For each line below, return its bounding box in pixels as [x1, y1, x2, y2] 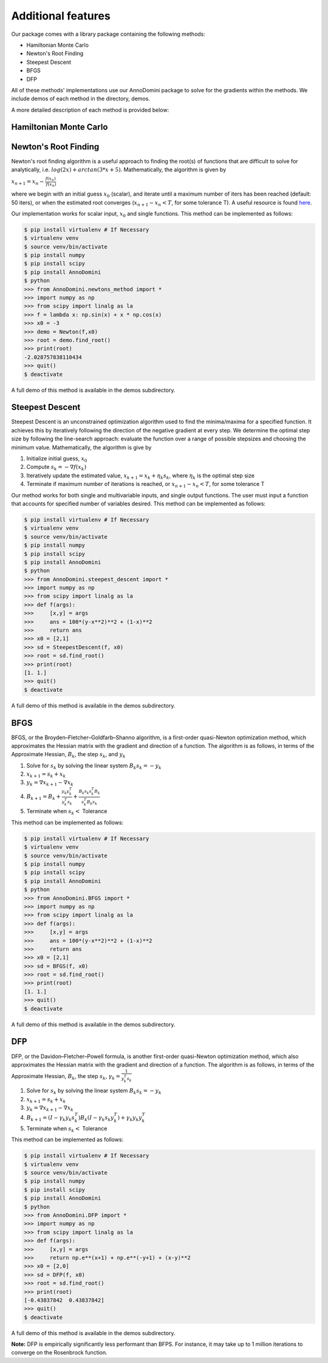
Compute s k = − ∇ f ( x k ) [26, 463, 87, 472]
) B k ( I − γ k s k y [78, 1115, 115, 1122]
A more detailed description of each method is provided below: [11, 106, 169, 114]
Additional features [11, 9, 111, 22]
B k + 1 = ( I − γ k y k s [26, 1115, 75, 1122]
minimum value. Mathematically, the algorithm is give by [11, 443, 152, 451]
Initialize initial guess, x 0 [26, 455, 87, 463]
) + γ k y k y [117, 1115, 142, 1122]
